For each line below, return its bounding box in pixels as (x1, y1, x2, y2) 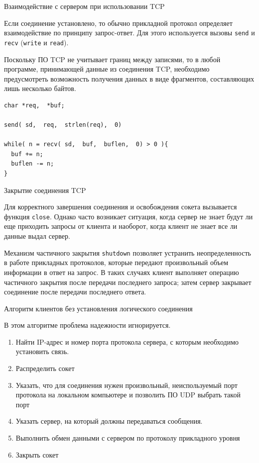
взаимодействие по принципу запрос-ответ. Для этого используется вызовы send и (4, 27, 255, 38)
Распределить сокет (15, 363, 75, 373)
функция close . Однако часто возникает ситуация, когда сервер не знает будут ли (4, 211, 253, 221)
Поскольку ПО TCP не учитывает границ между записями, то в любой (4, 54, 221, 64)
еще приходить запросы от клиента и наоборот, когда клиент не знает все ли (4, 221, 238, 231)
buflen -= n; (11, 160, 54, 168)
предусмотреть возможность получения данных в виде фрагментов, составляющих (4, 73, 255, 84)
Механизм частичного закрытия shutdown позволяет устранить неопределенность (4, 247, 251, 258)
